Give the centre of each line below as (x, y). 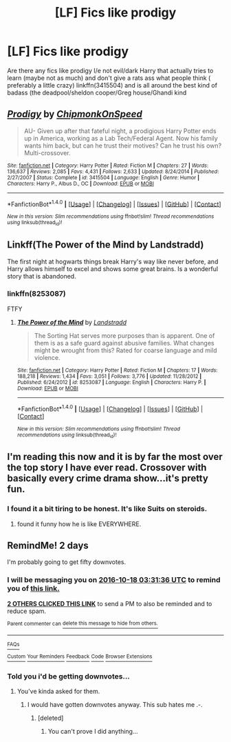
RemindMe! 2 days (48, 545)
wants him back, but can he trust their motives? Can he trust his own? (123, 146)
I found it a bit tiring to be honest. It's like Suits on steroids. (107, 509)
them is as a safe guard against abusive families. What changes (124, 343)
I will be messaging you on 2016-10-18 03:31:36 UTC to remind (114, 580)
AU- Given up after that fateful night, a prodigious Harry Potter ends (120, 131)
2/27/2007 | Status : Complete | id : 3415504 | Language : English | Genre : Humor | (103, 177)
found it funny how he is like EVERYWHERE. (79, 524)
